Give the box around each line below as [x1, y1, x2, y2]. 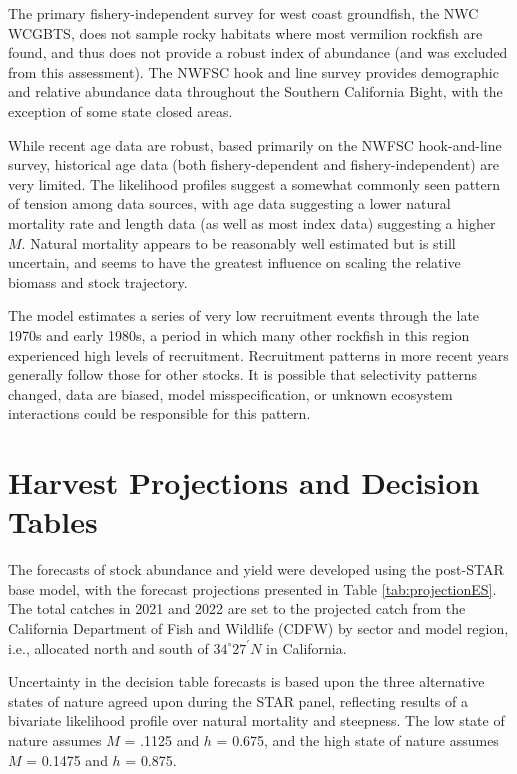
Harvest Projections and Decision [8, 462, 480, 503]
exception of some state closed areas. [8, 100, 233, 121]
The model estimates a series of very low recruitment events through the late [8, 305, 480, 326]
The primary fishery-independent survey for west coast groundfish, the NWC [8, 3, 479, 23]
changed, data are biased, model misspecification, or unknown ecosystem [8, 383, 453, 404]
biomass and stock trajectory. [8, 271, 188, 292]
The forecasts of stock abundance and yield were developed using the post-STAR [8, 559, 504, 580]
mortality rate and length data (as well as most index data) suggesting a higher [8, 212, 496, 233]
